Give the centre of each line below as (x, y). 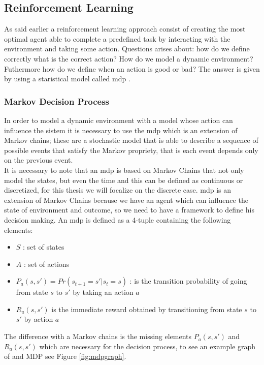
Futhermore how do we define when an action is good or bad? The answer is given (132, 68)
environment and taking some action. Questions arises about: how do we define (127, 49)
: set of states (44, 247)
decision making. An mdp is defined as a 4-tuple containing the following (118, 219)
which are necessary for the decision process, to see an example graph (147, 346)
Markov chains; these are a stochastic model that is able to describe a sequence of (131, 140)
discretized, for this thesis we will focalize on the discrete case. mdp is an (118, 190)
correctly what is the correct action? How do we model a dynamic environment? (129, 58)
